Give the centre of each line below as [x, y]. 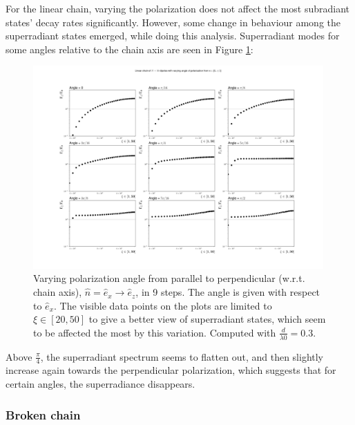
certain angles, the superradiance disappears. [100, 384]
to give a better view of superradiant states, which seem [207, 319]
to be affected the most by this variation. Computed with [155, 332]
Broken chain [43, 414]
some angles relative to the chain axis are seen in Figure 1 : [129, 49]
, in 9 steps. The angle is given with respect [228, 292]
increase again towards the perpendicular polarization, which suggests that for [171, 370]
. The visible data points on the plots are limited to [163, 305]
